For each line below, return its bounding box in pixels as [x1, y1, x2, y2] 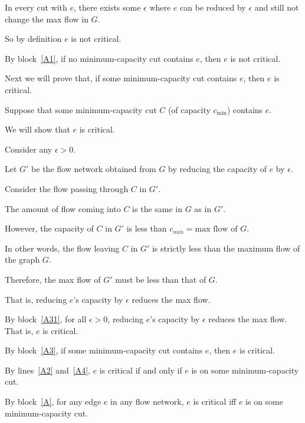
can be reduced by [180, 1, 246, 13]
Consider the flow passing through [5, 182, 129, 194]
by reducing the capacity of [168, 163, 267, 175]
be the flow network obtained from [31, 163, 156, 175]
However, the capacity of [5, 222, 94, 234]
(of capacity [168, 103, 211, 115]
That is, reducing [5, 293, 67, 305]
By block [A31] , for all [5, 313, 87, 325]
